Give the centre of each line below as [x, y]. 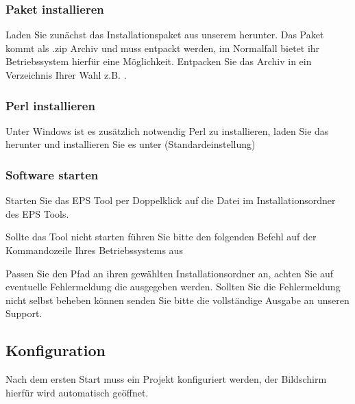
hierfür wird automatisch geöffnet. [77, 392]
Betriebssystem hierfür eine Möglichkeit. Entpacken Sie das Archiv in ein [159, 61]
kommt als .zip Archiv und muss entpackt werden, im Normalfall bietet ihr [163, 48]
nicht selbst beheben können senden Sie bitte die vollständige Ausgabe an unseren [177, 300]
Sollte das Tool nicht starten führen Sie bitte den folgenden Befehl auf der [161, 237]
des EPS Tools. [37, 213]
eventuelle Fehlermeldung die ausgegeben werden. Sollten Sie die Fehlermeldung [173, 287]
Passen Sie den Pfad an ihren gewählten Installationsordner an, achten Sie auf [170, 273]
